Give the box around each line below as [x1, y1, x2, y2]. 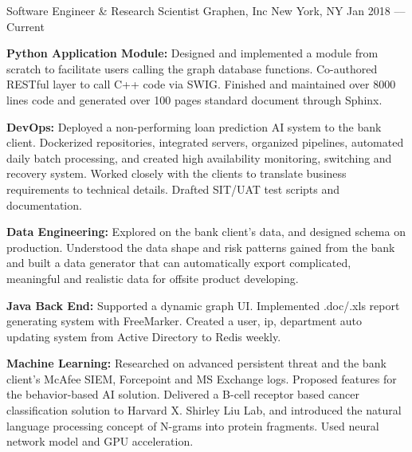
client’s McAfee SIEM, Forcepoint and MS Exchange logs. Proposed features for [6, 370, 397, 387]
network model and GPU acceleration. [6, 433, 194, 450]
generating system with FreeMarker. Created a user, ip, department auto [6, 312, 362, 329]
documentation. [6, 196, 82, 213]
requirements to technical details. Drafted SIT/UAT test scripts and [6, 180, 339, 197]
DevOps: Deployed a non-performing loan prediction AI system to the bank [6, 118, 382, 135]
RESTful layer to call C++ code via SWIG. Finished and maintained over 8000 [6, 76, 396, 92]
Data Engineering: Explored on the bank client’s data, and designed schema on [6, 223, 406, 240]
